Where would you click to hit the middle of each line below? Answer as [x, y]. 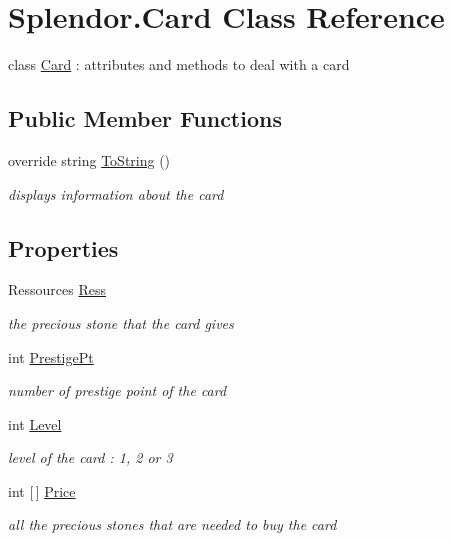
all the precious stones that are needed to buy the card [172, 524]
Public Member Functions [145, 118]
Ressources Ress [57, 289]
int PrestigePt [51, 356]
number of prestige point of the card [117, 390]
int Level [35, 423]
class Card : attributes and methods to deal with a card [179, 64]
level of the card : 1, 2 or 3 [90, 457]
